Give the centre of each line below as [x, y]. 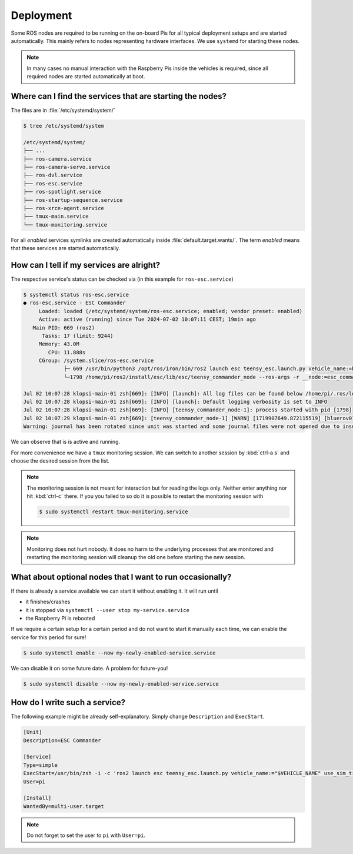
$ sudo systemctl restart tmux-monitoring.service [114, 512]
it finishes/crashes [48, 602]
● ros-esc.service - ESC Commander [74, 303]
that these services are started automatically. [66, 248]
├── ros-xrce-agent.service [64, 208]
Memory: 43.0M [59, 344]
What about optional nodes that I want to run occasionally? [121, 577]
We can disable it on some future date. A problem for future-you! [89, 668]
